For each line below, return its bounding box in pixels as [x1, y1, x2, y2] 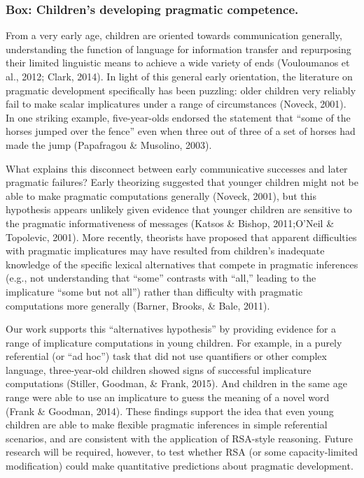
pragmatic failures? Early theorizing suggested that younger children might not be [6, 175, 358, 189]
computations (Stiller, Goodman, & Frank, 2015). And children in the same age [6, 376, 347, 391]
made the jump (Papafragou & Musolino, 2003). [6, 137, 212, 152]
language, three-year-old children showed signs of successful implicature [6, 362, 311, 377]
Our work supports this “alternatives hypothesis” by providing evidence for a [6, 321, 337, 336]
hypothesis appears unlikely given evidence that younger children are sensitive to [6, 202, 352, 217]
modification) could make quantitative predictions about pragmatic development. [6, 458, 353, 473]
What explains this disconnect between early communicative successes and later [6, 161, 348, 175]
